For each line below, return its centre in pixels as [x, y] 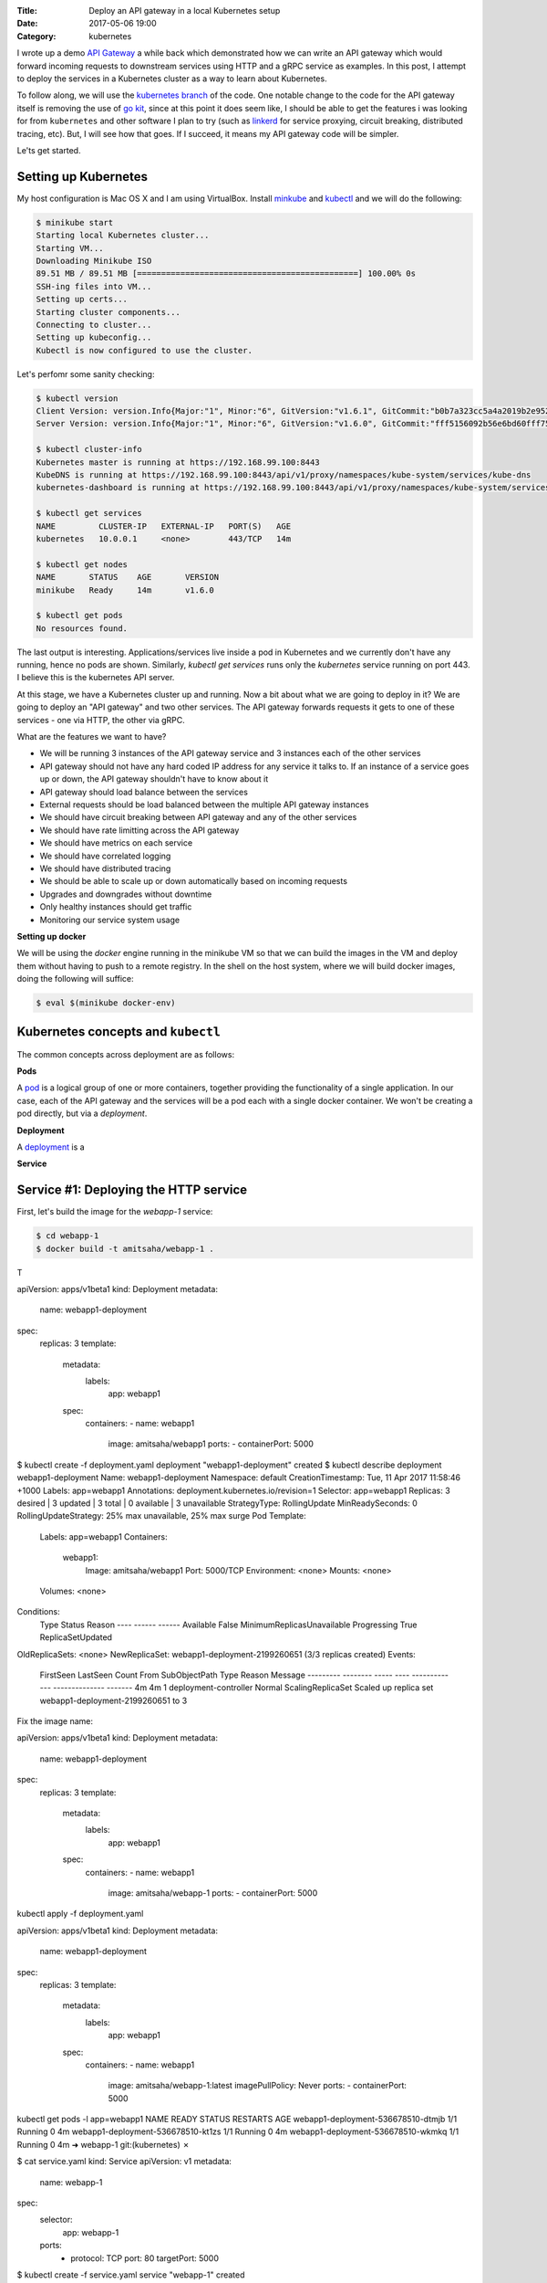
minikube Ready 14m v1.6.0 [125, 590]
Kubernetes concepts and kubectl [119, 1032]
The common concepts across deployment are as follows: [126, 1054]
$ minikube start [75, 222]
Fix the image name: [55, 1721]
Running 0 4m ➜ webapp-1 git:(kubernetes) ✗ [103, 2144]
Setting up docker [52, 936]
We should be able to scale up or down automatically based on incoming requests [194, 881]
